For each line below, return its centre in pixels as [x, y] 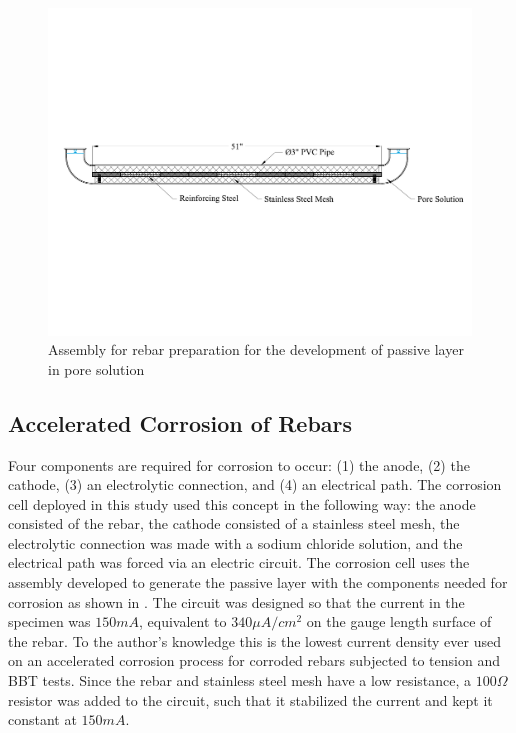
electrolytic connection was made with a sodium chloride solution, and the [235, 542]
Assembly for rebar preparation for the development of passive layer [256, 349]
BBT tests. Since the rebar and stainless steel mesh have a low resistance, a [240, 680]
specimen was [49, 621]
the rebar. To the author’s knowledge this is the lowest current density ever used [254, 640]
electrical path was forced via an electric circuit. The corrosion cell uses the [239, 562]
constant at [42, 719]
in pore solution [96, 368]
